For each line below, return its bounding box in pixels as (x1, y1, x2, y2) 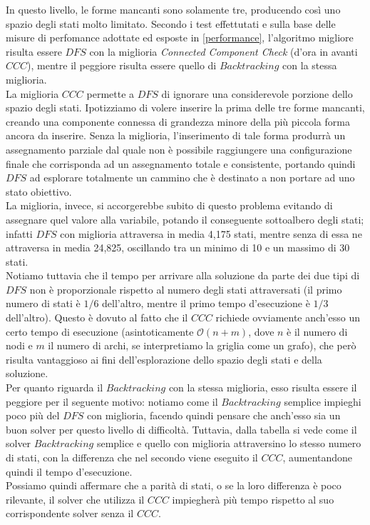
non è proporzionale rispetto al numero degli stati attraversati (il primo (29, 281, 342, 296)
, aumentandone (282, 450, 353, 464)
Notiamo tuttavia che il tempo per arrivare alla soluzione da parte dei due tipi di (6, 268, 360, 283)
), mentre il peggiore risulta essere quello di (27, 58, 217, 73)
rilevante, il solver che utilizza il (6, 491, 145, 506)
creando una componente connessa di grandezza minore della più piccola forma (6, 114, 350, 129)
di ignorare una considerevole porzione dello (161, 86, 353, 101)
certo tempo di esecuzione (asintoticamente (6, 324, 194, 339)
